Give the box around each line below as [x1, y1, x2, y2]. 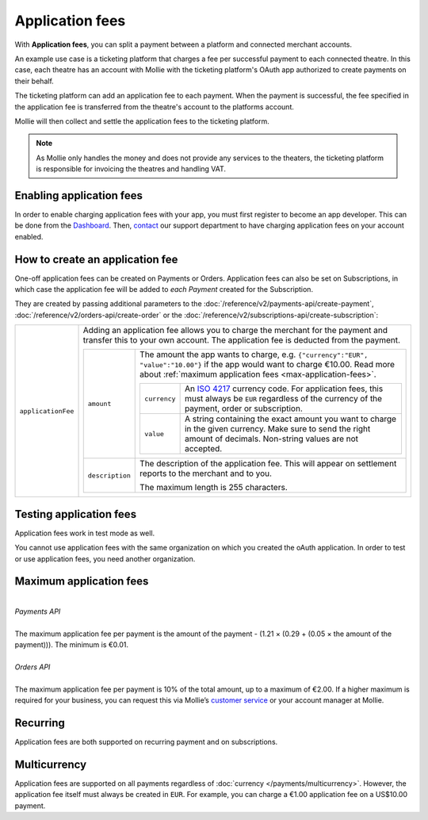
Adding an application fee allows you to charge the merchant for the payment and [82, 325, 388, 336]
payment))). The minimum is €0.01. [14, 639, 129, 649]
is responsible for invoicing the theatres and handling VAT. [36, 164, 226, 174]
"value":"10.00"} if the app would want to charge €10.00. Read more [139, 359, 396, 370]
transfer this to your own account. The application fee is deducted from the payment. [82, 335, 400, 346]
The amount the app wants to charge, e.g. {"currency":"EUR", [139, 349, 369, 360]
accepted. [184, 443, 223, 454]
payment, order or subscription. [184, 403, 303, 414]
